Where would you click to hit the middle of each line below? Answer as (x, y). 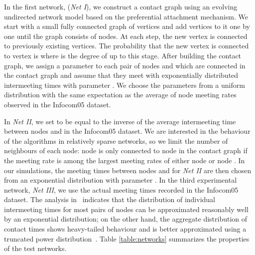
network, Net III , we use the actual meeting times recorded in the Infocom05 (121, 189)
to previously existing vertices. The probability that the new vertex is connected (127, 46)
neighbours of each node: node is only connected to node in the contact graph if (126, 150)
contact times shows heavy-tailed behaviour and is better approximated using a (125, 229)
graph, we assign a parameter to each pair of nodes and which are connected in (125, 65)
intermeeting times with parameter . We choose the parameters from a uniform (125, 85)
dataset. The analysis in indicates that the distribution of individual (110, 199)
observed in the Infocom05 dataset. (58, 104)
